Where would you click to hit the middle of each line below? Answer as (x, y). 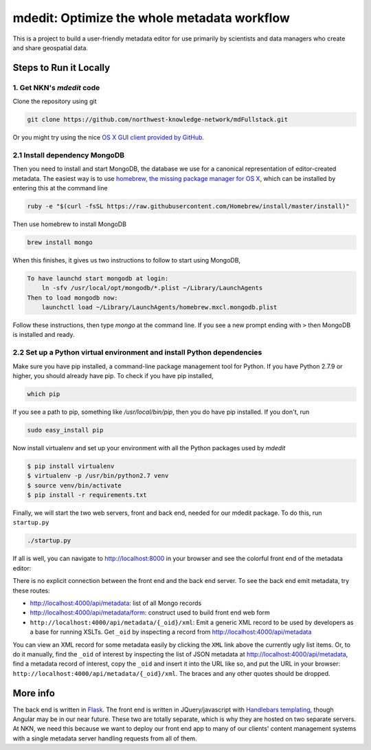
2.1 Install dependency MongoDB (69, 155)
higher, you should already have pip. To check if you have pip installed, (113, 375)
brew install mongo (60, 242)
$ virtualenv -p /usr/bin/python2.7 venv (98, 476)
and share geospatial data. (50, 47)
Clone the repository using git (55, 101)
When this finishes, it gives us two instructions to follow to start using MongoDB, (126, 260)
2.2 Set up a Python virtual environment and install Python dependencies (137, 353)
